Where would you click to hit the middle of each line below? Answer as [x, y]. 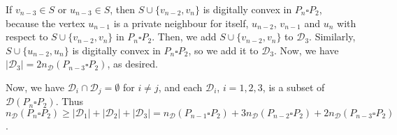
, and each [180, 87]
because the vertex [45, 23]
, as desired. [132, 64]
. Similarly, [332, 37]
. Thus [69, 101]
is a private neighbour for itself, [181, 23]
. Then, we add [184, 37]
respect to [27, 37]
